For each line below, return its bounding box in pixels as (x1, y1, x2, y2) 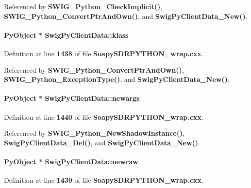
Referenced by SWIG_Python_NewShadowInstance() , (4, 128, 185, 138)
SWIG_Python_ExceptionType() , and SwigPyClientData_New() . (4, 74, 230, 84)
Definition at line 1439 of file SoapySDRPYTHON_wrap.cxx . (4, 175, 203, 185)
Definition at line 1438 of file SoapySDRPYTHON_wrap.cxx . (4, 48, 203, 58)
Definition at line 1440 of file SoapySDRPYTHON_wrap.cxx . (4, 111, 203, 122)
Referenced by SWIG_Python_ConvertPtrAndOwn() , (4, 64, 184, 75)
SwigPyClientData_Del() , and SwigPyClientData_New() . (4, 137, 200, 147)
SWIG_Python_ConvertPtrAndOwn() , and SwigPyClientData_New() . (4, 11, 248, 21)
